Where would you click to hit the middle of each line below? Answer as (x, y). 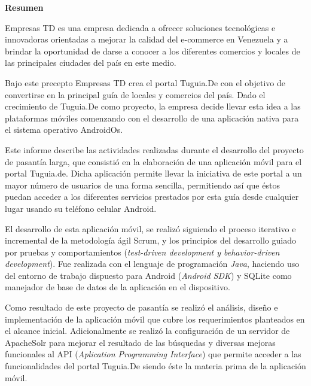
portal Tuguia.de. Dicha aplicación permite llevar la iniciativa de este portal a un (153, 173)
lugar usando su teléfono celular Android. (81, 208)
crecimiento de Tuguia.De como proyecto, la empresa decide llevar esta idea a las (153, 106)
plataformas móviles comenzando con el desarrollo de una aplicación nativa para (152, 118)
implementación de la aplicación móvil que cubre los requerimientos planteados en (155, 319)
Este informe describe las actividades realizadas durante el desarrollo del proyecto (154, 149)
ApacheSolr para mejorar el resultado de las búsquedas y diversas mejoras (140, 342)
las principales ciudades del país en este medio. (91, 63)
